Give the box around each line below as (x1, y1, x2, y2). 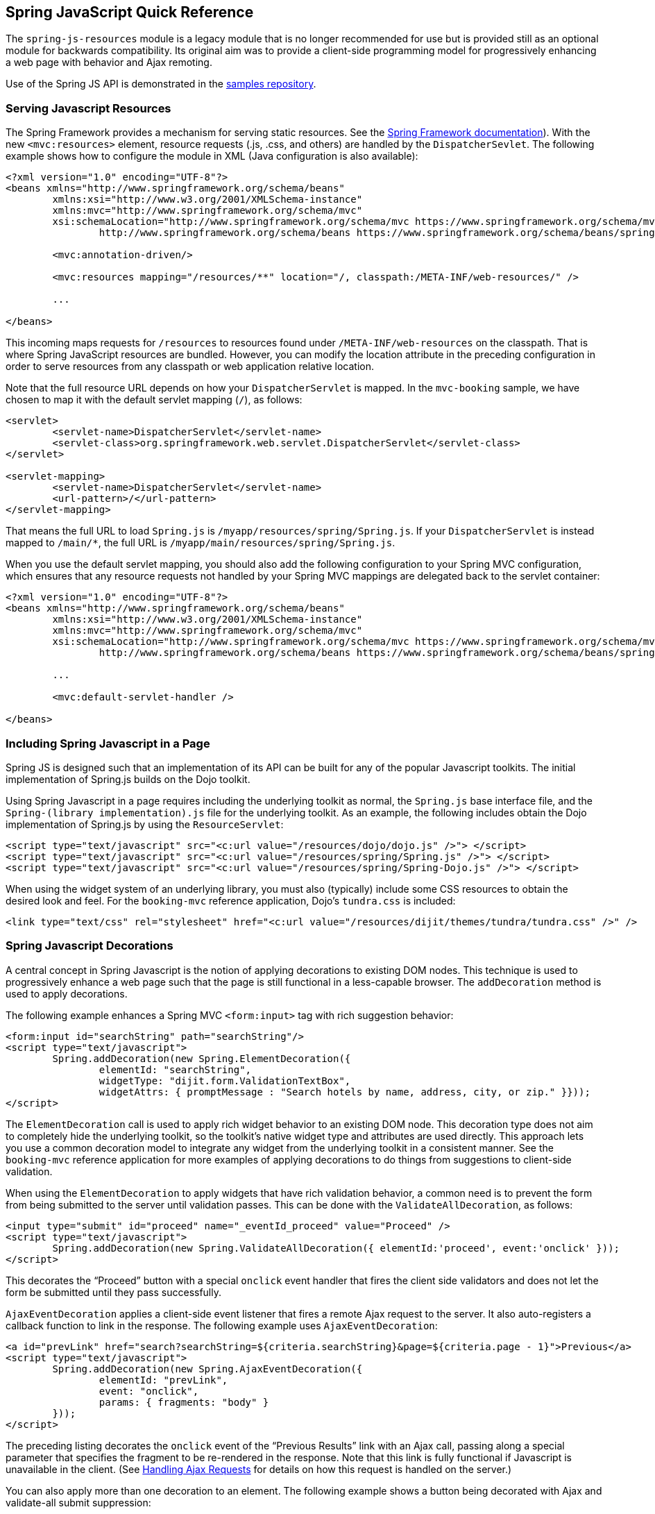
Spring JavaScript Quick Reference (6, 3, 254, 21)
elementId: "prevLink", (99, 1374, 228, 1386)
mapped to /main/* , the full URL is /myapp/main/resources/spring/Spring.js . (6, 537, 395, 549)
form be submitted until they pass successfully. (6, 1286, 222, 1298)
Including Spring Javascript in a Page (6, 736, 210, 750)
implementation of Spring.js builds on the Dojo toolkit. (6, 773, 250, 785)
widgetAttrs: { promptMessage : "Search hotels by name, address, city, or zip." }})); (99, 1086, 590, 1097)
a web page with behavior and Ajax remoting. (6, 56, 212, 69)
